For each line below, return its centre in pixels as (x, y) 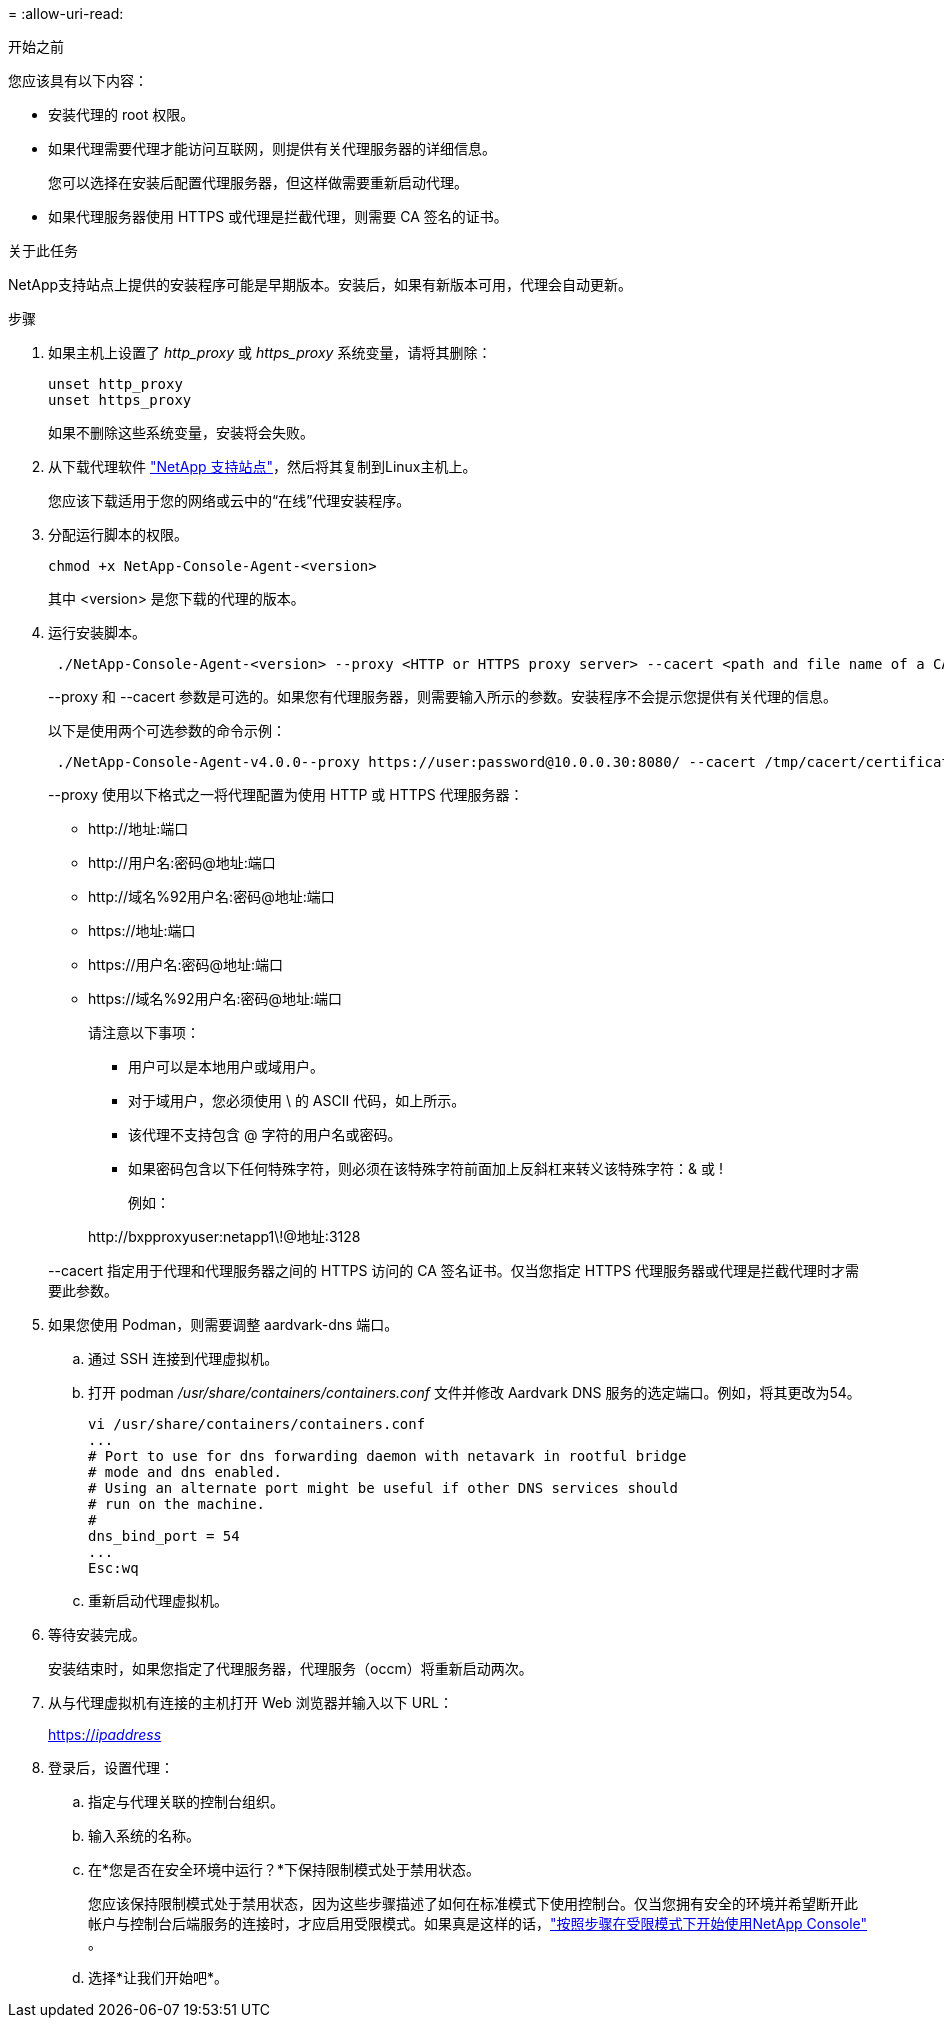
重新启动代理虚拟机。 (158, 1600)
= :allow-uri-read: (66, 13)
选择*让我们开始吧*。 (158, 1977)
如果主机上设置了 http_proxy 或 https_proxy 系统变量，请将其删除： (270, 352)
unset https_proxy (120, 400)
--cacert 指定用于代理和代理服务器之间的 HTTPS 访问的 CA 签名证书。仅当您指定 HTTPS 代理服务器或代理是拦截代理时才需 (454, 1270)
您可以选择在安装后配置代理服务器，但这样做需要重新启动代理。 (258, 182)
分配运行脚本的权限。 (118, 534)
